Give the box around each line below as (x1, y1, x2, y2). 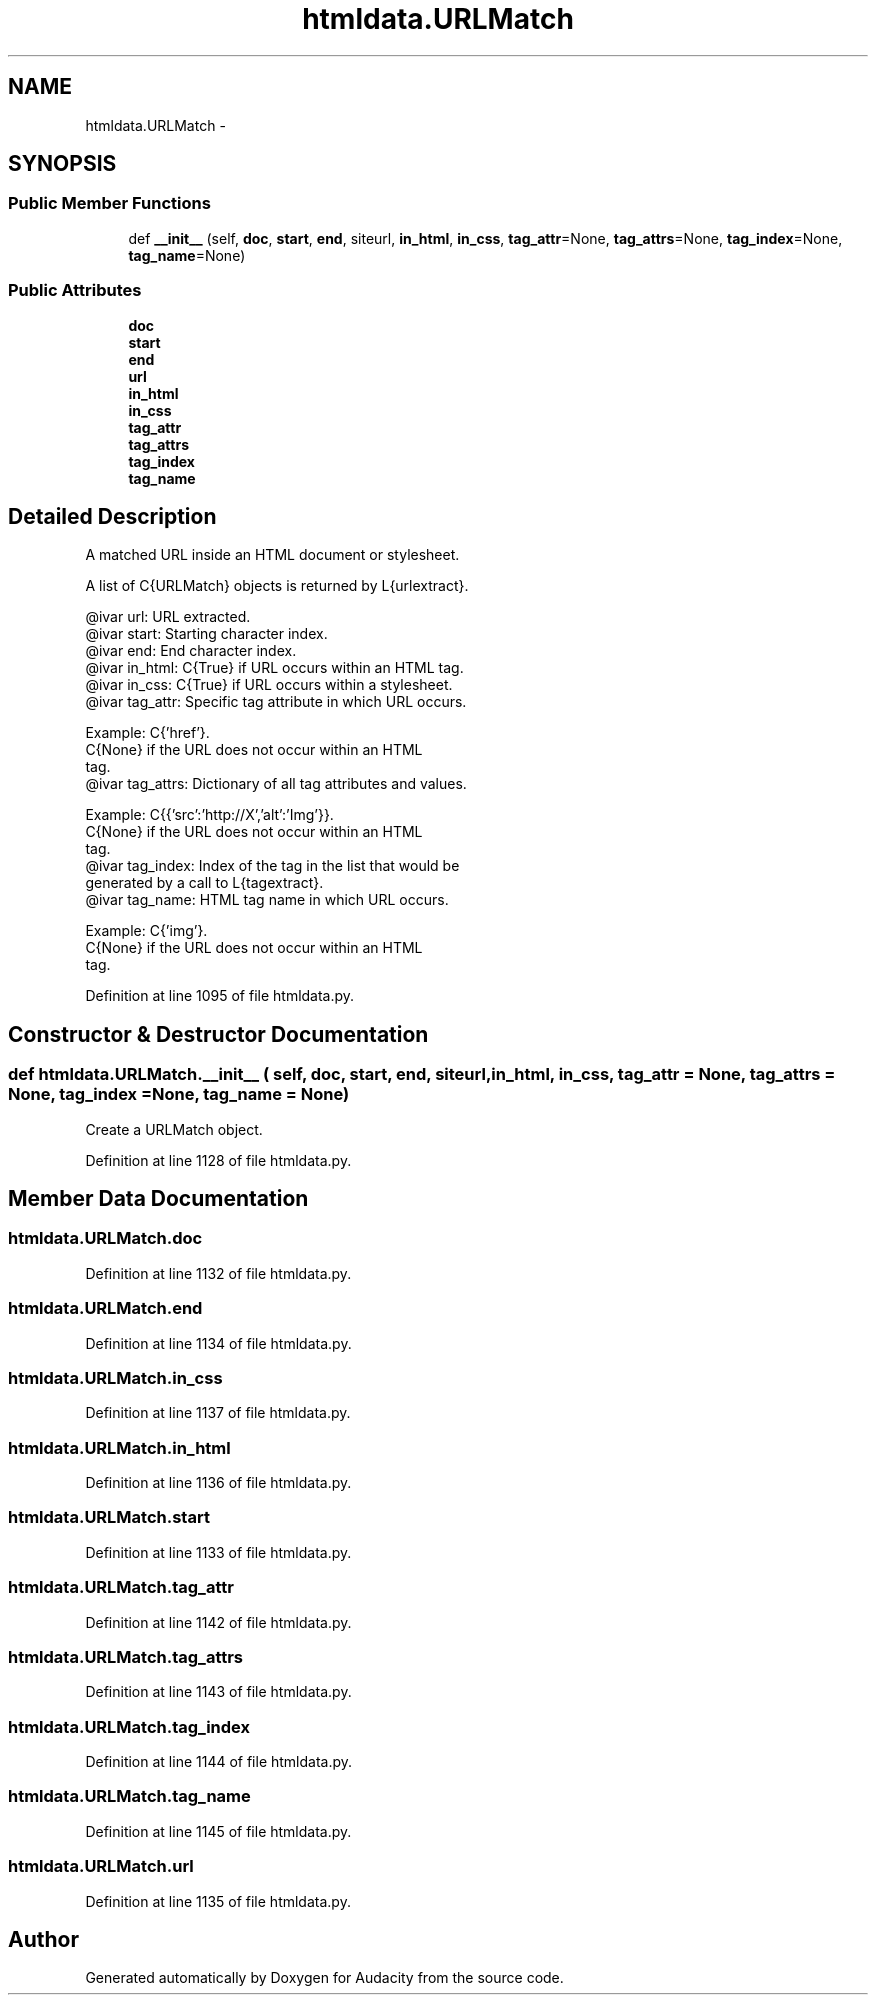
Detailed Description (8, 503, 217, 529)
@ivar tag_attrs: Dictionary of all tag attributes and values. (85, 775, 467, 793)
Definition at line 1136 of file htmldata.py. (85, 1474, 352, 1492)
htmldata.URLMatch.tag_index (8, 1716, 250, 1737)
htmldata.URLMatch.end (8, 1298, 203, 1319)
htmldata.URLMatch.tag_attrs (8, 1646, 244, 1667)
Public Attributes (8, 280, 142, 301)
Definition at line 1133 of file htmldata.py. (85, 1543, 352, 1561)
